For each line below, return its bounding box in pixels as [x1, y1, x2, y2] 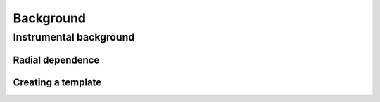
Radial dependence [13, 54, 100, 66]
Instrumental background [13, 31, 135, 43]
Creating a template [13, 76, 102, 88]
